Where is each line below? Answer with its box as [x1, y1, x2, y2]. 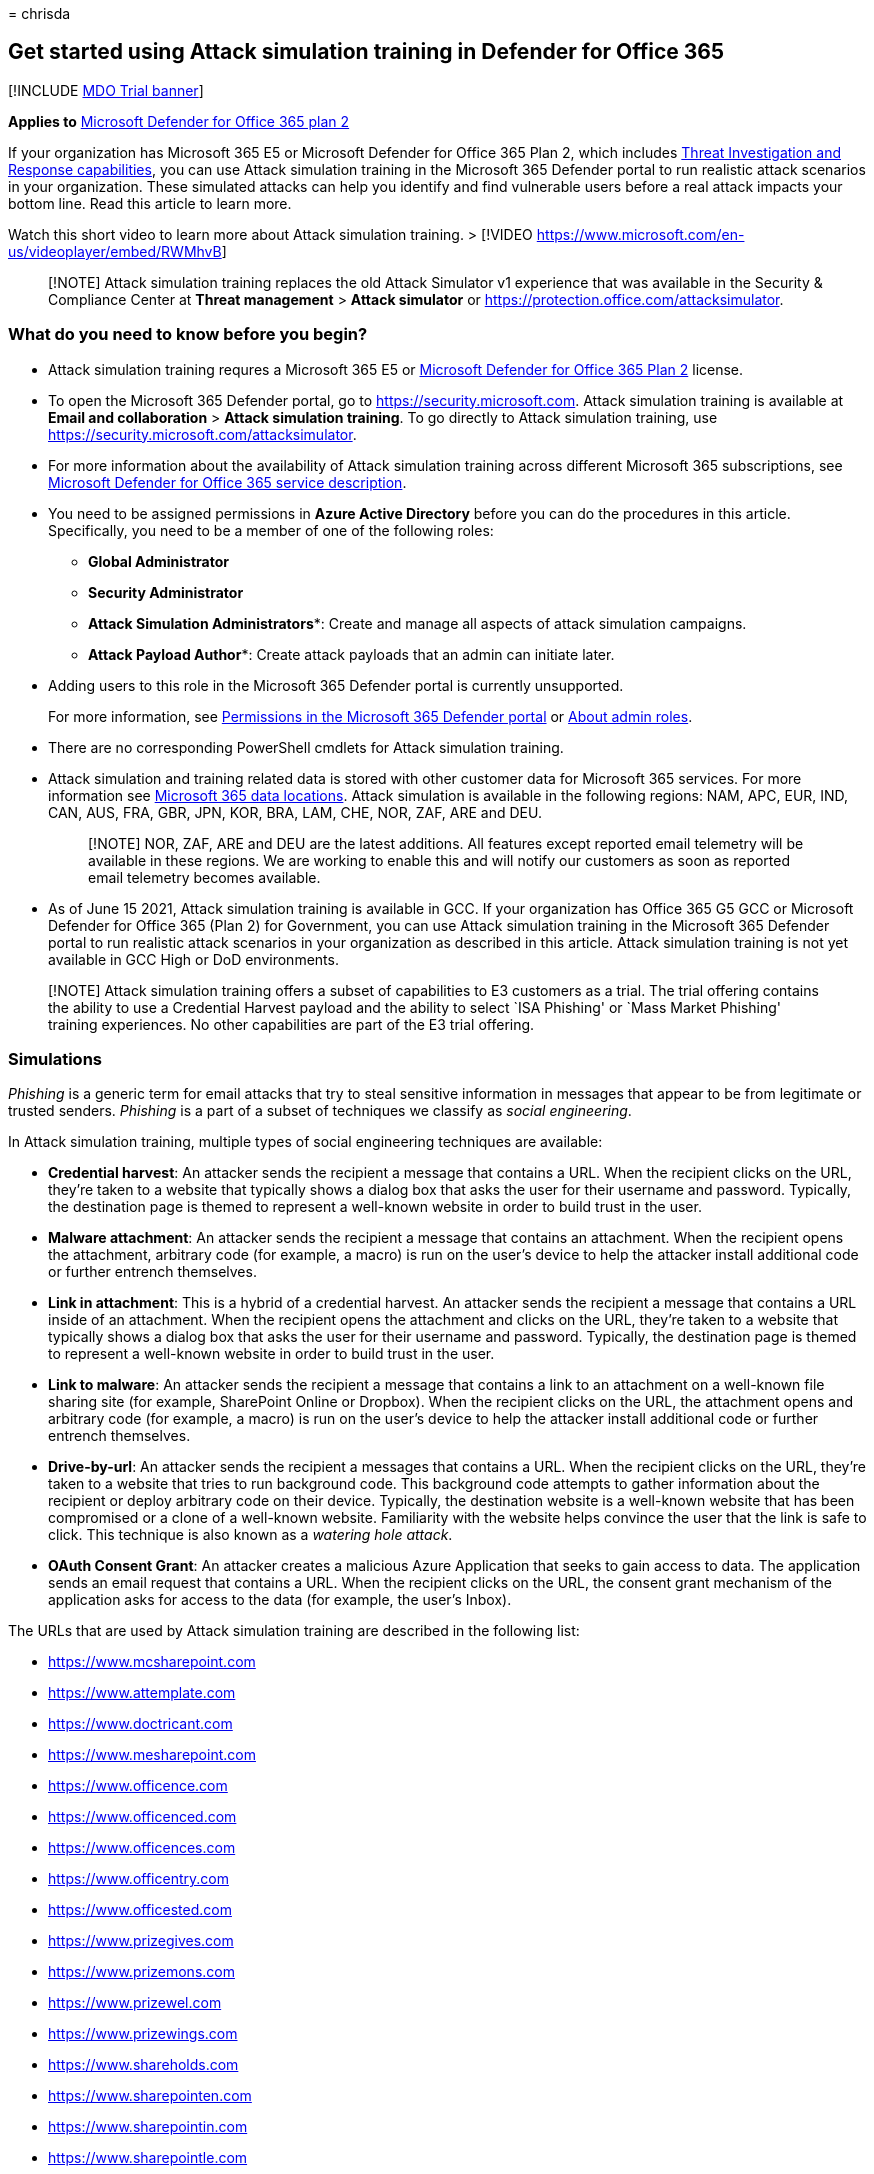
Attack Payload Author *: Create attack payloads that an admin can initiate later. [88, 645, 615, 663]
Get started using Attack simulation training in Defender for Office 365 [8, 39, 725, 65]
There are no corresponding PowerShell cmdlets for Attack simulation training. [48, 738, 564, 756]
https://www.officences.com [48, 1839, 236, 1857]
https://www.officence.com [48, 1777, 228, 1795]
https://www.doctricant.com [48, 1715, 233, 1733]
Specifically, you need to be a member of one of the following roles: [48, 521, 494, 539]
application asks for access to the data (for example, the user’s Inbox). [48, 1591, 512, 1609]
